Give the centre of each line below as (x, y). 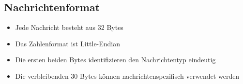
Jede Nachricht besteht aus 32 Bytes (69, 27)
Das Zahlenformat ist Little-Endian (68, 43)
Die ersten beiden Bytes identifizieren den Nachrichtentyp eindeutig (115, 60)
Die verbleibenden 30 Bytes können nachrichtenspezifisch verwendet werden (127, 76)
